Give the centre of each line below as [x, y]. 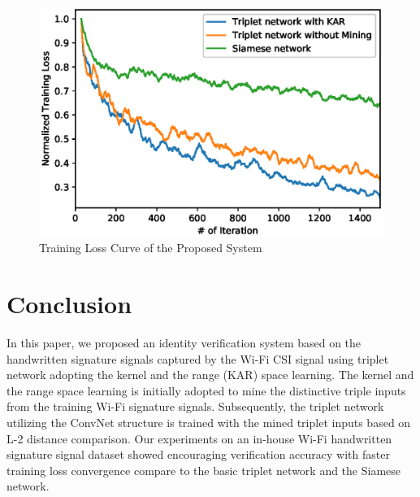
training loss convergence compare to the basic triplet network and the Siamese [204, 470]
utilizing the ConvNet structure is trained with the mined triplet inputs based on [209, 423]
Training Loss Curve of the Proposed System [151, 248]
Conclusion [69, 304]
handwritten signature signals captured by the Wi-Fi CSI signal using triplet [198, 358]
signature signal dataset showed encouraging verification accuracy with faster [198, 454]
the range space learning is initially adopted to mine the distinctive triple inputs [206, 390]
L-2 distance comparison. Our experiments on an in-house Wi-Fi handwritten [199, 438]
